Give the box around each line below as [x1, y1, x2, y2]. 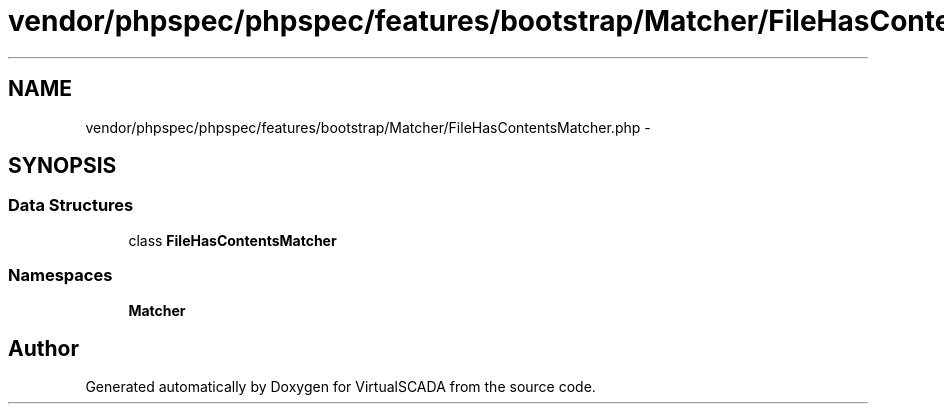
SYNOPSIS [8, 153, 117, 179]
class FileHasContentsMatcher [128, 231, 337, 249]
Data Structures [8, 195, 134, 216]
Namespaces [8, 265, 113, 286]
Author [8, 335, 79, 361]
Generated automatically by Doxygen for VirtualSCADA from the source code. [85, 378, 596, 396]
